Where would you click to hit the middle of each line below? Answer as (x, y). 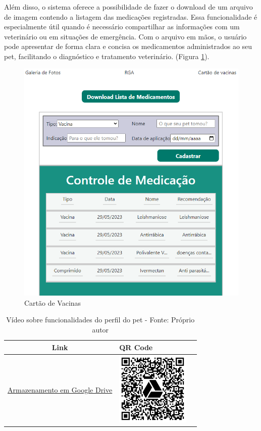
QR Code (136, 347)
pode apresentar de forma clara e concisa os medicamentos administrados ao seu (128, 46)
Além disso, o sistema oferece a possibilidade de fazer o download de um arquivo (128, 7)
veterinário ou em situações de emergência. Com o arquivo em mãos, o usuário (125, 36)
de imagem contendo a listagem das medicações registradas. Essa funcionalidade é (131, 16)
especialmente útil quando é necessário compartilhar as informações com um (122, 27)
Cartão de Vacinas (53, 302)
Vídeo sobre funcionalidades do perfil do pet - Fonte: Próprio (100, 320)
